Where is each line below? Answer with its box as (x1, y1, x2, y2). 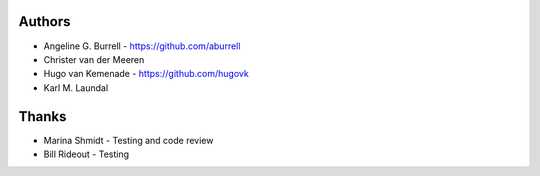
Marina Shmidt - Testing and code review (43, 134, 214, 146)
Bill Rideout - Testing (43, 148, 130, 160)
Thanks (18, 108, 67, 125)
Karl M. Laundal (43, 81, 109, 94)
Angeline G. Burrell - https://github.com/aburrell (43, 40, 241, 52)
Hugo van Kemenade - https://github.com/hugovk (43, 68, 249, 80)
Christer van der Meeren (43, 53, 145, 65)
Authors (18, 13, 71, 30)
